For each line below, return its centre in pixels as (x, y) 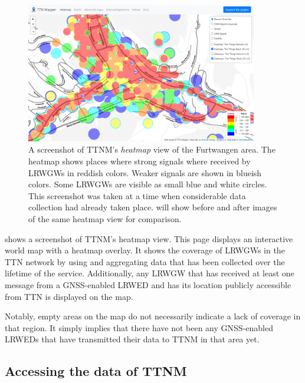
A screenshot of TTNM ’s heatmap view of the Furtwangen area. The (152, 149)
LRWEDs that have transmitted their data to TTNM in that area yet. (132, 339)
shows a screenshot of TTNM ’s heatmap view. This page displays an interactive (149, 238)
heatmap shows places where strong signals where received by (140, 161)
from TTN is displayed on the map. (69, 296)
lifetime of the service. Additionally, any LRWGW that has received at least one (150, 273)
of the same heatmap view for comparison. (105, 218)
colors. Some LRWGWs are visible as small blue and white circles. (148, 184)
